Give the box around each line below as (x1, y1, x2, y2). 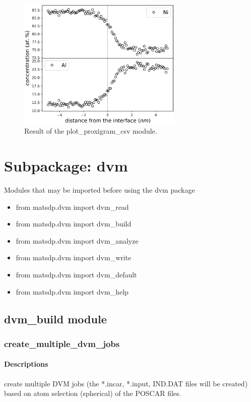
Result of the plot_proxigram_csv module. (24, 126, 157, 136)
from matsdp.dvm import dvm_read (16, 201, 129, 212)
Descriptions (4, 359, 48, 369)
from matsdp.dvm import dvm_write (16, 252, 132, 263)
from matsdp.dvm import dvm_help (16, 286, 129, 297)
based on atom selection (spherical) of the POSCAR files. (4, 388, 181, 398)
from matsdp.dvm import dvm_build (16, 218, 132, 229)
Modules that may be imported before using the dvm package (4, 185, 195, 195)
